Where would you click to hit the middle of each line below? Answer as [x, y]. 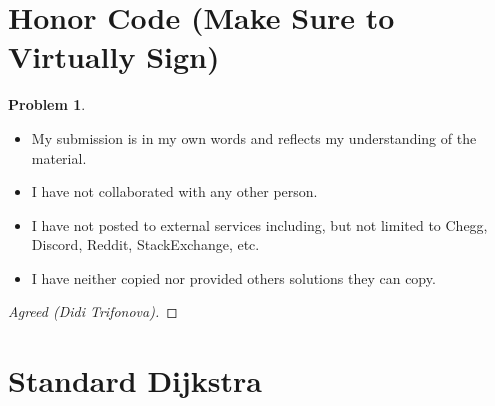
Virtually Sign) [114, 56]
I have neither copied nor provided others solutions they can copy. [233, 277]
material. [59, 157]
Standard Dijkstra [135, 380]
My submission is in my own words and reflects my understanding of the [254, 137]
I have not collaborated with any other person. [174, 191]
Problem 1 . [47, 104]
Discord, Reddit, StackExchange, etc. [145, 244]
